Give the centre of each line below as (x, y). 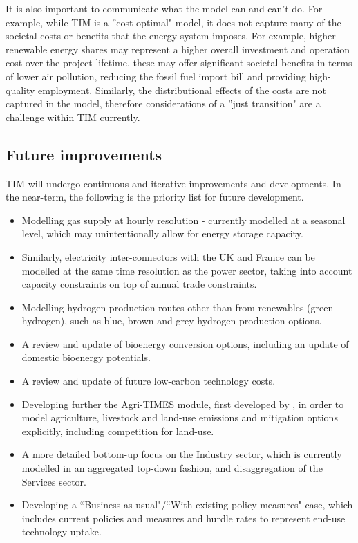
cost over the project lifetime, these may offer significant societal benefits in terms (179, 63)
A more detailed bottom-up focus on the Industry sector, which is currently (182, 454)
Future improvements (84, 154)
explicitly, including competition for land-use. (118, 431)
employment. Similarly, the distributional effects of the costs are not (182, 90)
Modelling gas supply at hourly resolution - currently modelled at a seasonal (183, 220)
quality (20, 90)
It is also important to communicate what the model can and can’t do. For (164, 8)
